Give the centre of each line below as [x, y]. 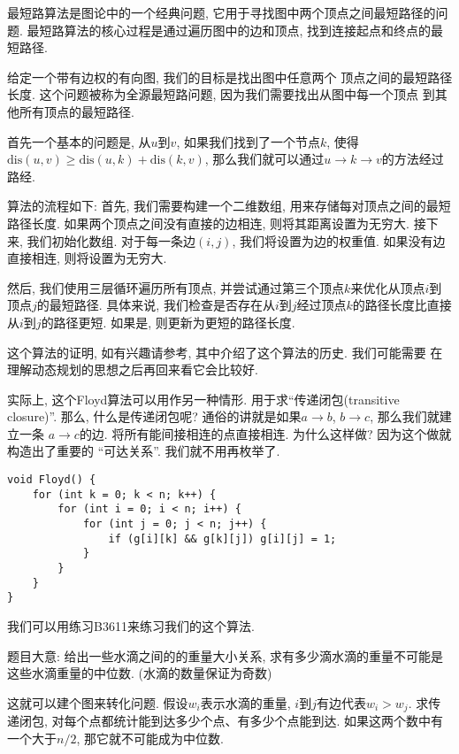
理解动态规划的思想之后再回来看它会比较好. [133, 369]
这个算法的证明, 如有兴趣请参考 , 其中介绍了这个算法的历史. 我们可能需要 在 [225, 352]
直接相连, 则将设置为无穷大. [87, 258]
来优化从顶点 [388, 287]
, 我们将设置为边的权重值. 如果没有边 [339, 240]
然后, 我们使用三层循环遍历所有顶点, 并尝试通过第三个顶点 [176, 287]
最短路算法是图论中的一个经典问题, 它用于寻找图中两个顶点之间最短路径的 [222, 12]
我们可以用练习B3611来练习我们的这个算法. [131, 625]
